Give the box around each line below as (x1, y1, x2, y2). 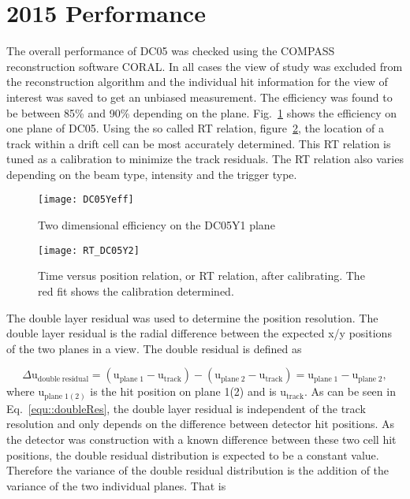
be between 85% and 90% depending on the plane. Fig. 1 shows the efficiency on (6, 104, 397, 121)
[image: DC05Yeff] (38, 194, 134, 206)
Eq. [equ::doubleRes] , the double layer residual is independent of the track (6, 400, 366, 416)
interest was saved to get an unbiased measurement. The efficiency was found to (6, 88, 393, 105)
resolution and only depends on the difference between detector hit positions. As (6, 415, 395, 432)
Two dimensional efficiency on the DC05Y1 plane (38, 217, 275, 233)
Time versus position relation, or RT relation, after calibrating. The (38, 267, 365, 284)
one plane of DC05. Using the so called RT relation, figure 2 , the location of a (6, 120, 384, 136)
